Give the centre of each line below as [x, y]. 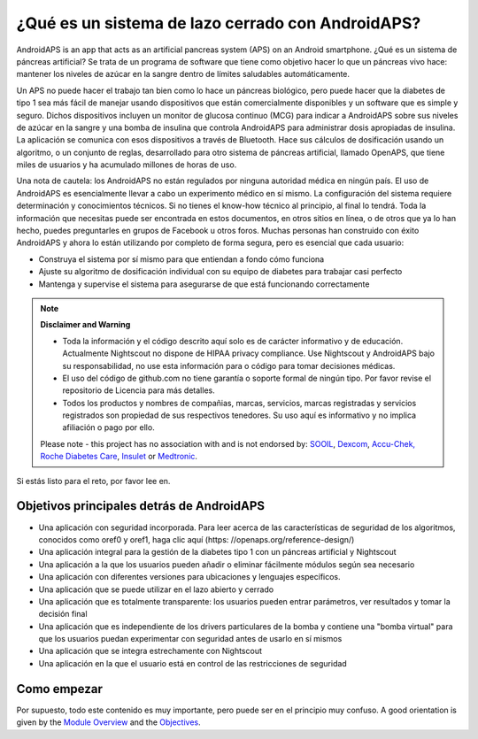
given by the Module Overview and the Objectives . [108, 722]
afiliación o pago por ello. [108, 427]
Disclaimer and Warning [85, 325]
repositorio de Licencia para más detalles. [139, 390]
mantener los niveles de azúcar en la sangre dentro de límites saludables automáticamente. [183, 74]
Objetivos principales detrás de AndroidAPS [141, 506]
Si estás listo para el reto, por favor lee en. [93, 481]
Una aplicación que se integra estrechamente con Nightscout [150, 651]
